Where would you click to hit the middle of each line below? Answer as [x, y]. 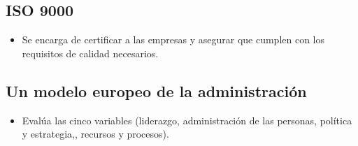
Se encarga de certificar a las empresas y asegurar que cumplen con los [173, 39]
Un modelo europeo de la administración [156, 90]
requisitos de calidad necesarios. [90, 53]
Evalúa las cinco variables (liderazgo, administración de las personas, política [187, 120]
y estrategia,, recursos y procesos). [95, 134]
